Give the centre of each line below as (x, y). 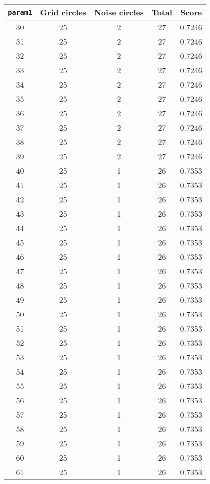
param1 (20, 12)
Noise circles (119, 12)
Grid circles (63, 12)
